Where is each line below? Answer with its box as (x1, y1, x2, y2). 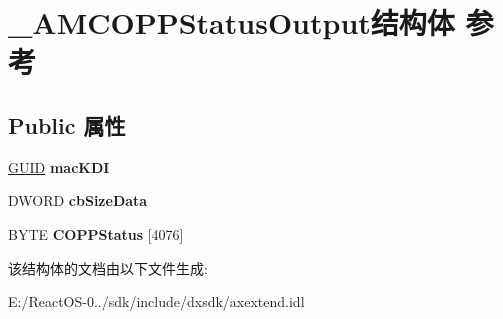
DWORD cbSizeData (8, 190, 148, 211)
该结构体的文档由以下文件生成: (8, 257, 208, 278)
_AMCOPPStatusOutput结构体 (8, 2, 455, 43)
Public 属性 (8, 109, 126, 140)
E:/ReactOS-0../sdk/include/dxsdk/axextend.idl (8, 291, 305, 312)
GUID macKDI (8, 156, 110, 177)
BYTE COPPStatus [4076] (8, 223, 184, 244)
